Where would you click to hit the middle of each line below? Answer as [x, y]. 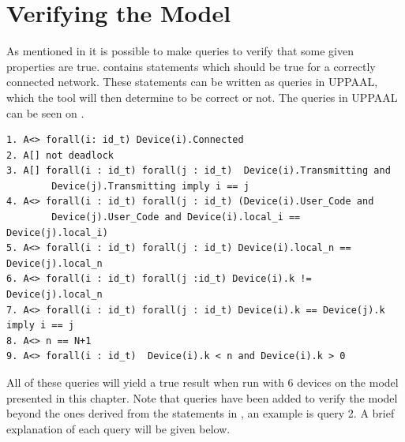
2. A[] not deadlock [60, 155]
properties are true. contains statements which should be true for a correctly [191, 66]
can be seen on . [45, 112]
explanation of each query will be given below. [118, 428]
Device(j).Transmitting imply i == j [150, 186]
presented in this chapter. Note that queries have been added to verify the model [202, 397]
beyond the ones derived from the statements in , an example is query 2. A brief [201, 413]
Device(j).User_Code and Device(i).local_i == [176, 217]
